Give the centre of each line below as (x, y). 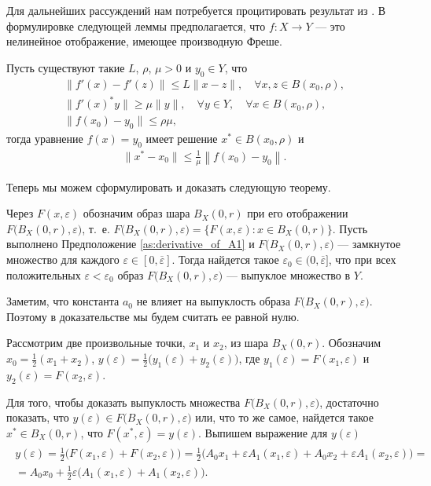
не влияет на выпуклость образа (213, 301)
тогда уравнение (45, 138)
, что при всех (362, 259)
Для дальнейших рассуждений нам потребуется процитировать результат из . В (196, 10)
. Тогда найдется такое (225, 259)
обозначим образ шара (136, 213)
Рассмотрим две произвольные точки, (96, 343)
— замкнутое (369, 244)
